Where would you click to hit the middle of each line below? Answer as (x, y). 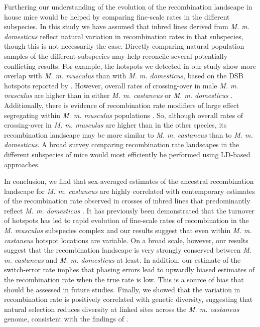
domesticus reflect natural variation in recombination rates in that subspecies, (124, 36)
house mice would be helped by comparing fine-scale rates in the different (117, 16)
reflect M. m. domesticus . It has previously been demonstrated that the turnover (129, 210)
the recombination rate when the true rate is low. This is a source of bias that (124, 280)
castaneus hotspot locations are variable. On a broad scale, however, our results (126, 240)
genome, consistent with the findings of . (66, 319)
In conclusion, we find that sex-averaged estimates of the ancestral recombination (129, 181)
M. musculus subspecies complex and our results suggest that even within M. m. (128, 230)
